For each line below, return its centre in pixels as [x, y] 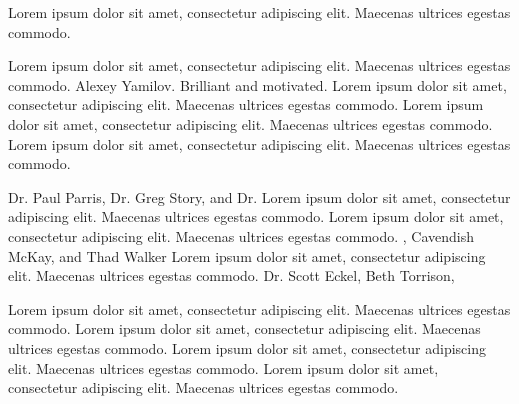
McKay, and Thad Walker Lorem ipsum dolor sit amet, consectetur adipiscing [247, 255]
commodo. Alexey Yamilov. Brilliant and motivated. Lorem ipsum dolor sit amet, [257, 84]
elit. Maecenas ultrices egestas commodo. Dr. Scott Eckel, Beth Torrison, [231, 275]
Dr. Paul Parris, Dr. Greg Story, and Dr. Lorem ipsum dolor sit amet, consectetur [259, 196]
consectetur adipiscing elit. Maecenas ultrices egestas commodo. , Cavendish [241, 235]
